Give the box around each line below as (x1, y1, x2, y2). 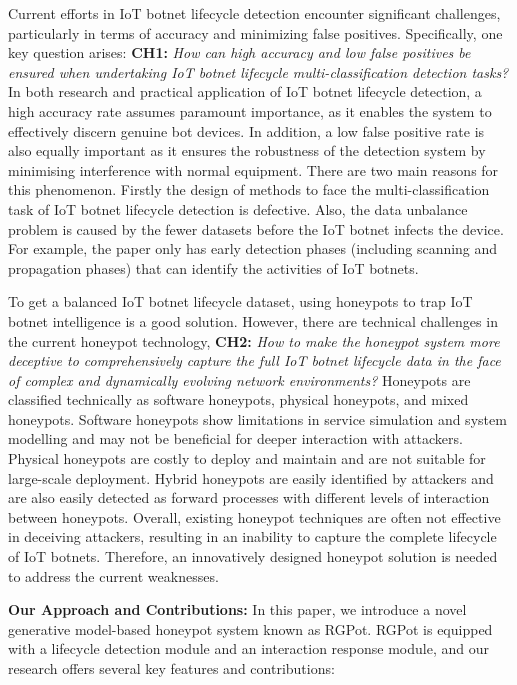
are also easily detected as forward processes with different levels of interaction (8, 487, 490, 508)
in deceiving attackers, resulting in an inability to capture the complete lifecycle (8, 526, 497, 547)
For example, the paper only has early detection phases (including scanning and (8, 238, 498, 259)
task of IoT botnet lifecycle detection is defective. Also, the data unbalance (8, 198, 468, 219)
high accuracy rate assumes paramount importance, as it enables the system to (8, 100, 492, 121)
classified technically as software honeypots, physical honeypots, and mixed (8, 389, 469, 410)
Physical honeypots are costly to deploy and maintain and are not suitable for (8, 448, 486, 469)
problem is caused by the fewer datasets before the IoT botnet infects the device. (8, 218, 504, 239)
